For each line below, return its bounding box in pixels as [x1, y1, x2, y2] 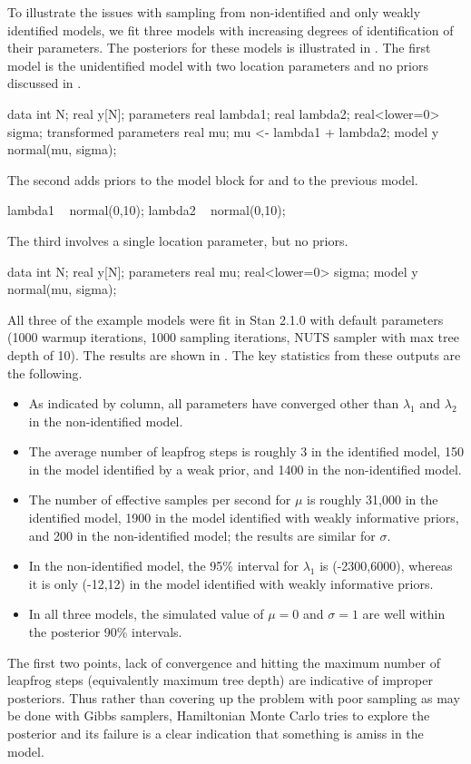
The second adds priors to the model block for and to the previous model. [7, 170, 418, 189]
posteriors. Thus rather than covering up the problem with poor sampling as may [7, 688, 460, 707]
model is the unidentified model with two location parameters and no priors [7, 55, 428, 74]
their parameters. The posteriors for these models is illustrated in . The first [7, 38, 431, 57]
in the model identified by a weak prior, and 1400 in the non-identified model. [28, 459, 462, 478]
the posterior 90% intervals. [28, 622, 182, 642]
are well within [362, 604, 446, 623]
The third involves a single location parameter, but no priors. [7, 230, 348, 250]
